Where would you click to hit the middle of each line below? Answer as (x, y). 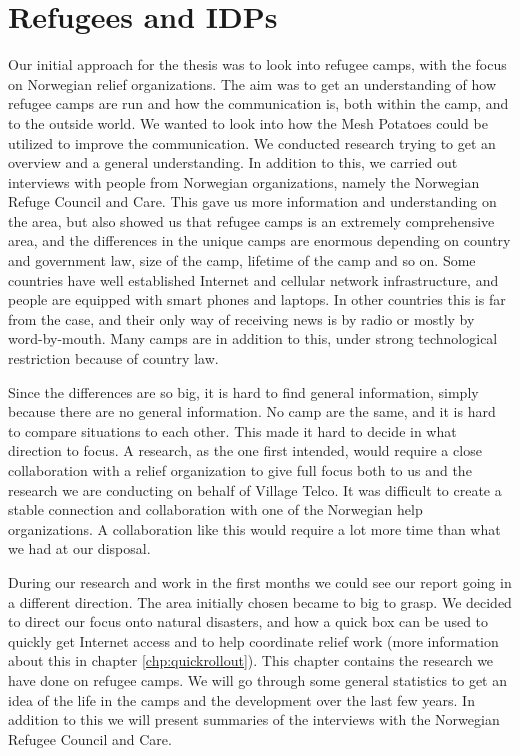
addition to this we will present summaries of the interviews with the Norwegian (254, 719)
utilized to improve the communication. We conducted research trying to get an (252, 142)
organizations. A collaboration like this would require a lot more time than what (254, 528)
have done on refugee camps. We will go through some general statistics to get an (257, 679)
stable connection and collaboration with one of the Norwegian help (215, 509)
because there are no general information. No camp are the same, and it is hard (252, 411)
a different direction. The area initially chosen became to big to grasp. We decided (260, 601)
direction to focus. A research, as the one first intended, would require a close (245, 450)
